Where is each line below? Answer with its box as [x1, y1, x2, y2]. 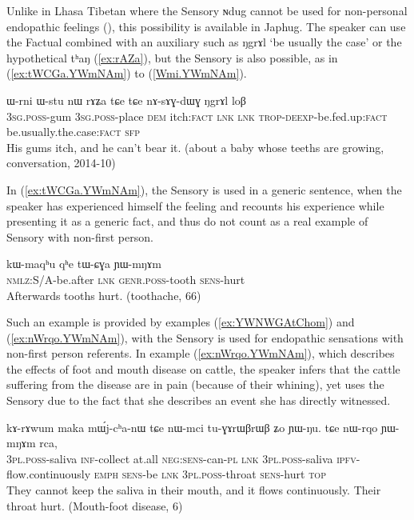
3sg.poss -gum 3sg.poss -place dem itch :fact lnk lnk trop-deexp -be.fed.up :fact [6, 107, 388, 124]
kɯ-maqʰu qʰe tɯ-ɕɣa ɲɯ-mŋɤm [6, 255, 161, 272]
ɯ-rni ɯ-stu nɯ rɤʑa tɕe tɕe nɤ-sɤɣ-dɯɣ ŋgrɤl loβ [6, 91, 246, 108]
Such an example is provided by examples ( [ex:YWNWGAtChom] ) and [6, 314, 355, 330]
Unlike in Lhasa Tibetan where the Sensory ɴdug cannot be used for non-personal [6, 2, 408, 18]
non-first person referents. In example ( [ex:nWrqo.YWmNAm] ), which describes [6, 345, 395, 362]
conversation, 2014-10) [6, 154, 116, 171]
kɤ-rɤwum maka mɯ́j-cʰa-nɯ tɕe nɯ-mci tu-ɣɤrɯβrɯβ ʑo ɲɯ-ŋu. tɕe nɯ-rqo [6, 418, 378, 435]
